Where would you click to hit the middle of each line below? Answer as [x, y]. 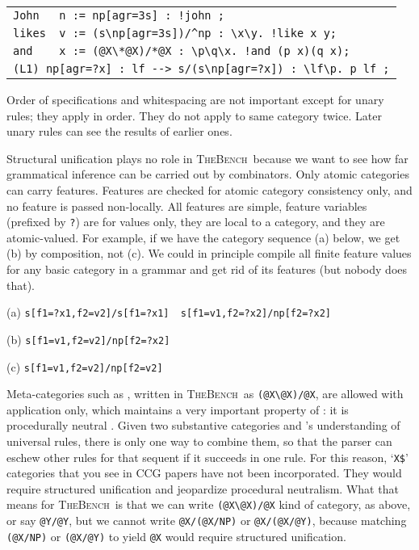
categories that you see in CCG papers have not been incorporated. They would [204, 473]
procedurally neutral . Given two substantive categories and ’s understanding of [203, 425]
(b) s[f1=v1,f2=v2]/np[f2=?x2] [88, 339]
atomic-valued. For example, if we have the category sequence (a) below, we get [203, 237]
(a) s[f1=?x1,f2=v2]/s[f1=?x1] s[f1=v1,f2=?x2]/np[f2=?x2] [169, 312]
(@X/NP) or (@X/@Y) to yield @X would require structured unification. [176, 536]
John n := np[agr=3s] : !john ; [119, 15]
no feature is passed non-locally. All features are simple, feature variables [187, 206]
